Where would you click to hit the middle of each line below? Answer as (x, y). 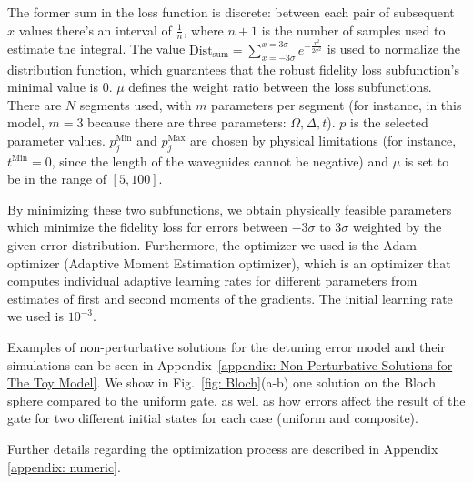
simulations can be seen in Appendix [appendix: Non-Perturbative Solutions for (230, 364)
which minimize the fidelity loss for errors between (147, 227)
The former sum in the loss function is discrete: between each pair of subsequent (231, 12)
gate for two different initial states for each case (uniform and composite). (213, 418)
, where (203, 30)
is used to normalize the (394, 49)
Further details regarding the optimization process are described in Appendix (223, 448)
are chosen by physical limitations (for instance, (323, 140)
